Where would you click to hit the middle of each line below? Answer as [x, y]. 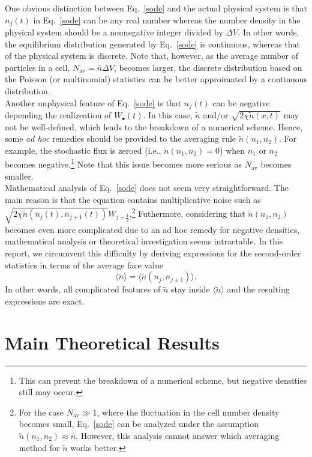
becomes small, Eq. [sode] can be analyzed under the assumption [139, 424]
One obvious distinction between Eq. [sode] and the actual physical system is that [156, 8]
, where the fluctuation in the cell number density [188, 412]
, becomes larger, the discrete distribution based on [208, 67]
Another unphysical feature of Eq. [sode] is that [93, 102]
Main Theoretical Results [112, 342]
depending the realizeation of [58, 115]
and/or [216, 115]
